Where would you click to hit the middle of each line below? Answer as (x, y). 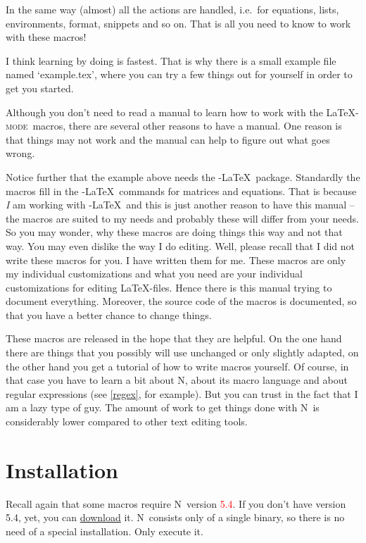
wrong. (20, 153)
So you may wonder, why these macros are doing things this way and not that (174, 232)
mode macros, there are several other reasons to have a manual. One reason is (174, 126)
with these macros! (46, 37)
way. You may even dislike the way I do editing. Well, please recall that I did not (181, 245)
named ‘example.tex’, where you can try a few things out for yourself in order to (179, 74)
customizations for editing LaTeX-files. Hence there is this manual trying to (169, 287)
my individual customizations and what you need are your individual (154, 274)
